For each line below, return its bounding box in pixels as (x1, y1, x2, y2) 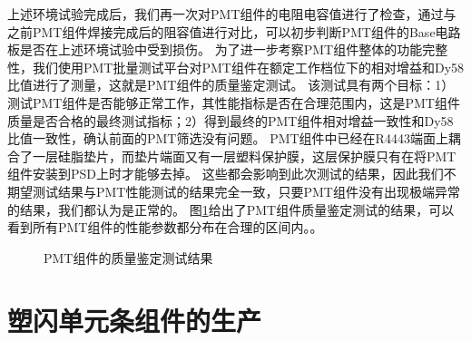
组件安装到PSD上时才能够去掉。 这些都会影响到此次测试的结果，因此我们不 (7, 164, 456, 183)
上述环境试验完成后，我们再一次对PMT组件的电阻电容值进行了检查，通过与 (7, 5, 456, 23)
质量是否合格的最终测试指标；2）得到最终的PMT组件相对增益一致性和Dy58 (7, 111, 454, 130)
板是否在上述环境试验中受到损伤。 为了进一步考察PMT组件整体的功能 (7, 40, 423, 59)
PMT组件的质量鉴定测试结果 (44, 248, 213, 267)
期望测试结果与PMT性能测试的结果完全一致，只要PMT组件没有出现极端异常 (7, 181, 460, 200)
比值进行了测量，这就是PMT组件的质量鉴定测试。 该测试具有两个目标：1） (7, 75, 455, 94)
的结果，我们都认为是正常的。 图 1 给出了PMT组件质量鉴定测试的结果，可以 (7, 200, 455, 219)
